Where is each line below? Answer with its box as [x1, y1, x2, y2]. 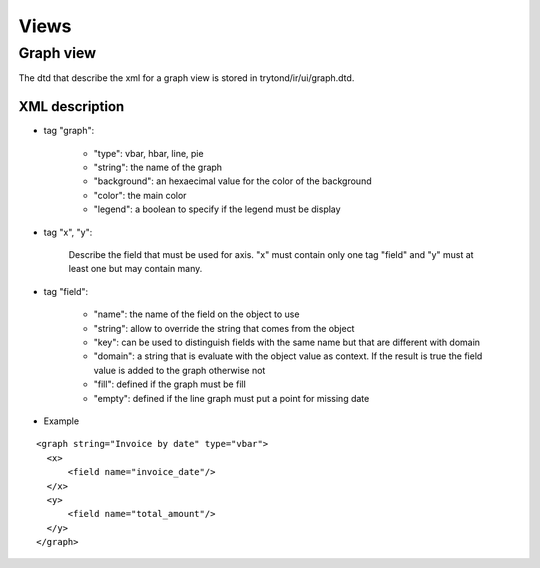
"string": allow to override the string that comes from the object [93, 322, 355, 334]
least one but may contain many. [68, 263, 203, 275]
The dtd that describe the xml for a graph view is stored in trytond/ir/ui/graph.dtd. [18, 72, 355, 84]
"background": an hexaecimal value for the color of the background [93, 175, 372, 187]
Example [43, 415, 80, 427]
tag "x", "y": [43, 226, 93, 238]
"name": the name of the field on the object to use [93, 308, 300, 320]
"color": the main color [93, 189, 187, 201]
